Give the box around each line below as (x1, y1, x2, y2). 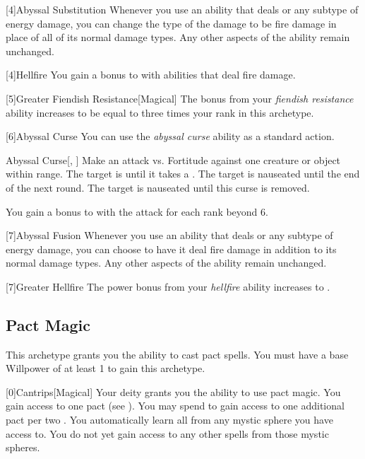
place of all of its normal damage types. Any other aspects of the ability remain (6, 30, 350, 45)
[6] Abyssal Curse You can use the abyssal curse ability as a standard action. (6, 129, 335, 144)
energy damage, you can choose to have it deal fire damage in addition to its (6, 241, 337, 256)
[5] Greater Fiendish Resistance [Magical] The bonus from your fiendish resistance (6, 91, 354, 105)
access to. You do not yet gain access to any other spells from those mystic (6, 426, 329, 441)
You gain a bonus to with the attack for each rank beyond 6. (6, 204, 268, 219)
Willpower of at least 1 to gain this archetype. (6, 361, 205, 376)
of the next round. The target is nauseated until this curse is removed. (6, 180, 310, 194)
